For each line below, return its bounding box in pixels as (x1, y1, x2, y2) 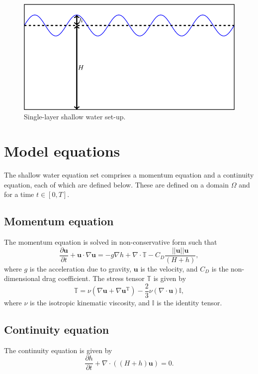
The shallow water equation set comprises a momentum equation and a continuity (4, 170, 254, 180)
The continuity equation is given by (4, 345, 112, 355)
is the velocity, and (140, 263, 198, 274)
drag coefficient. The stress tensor (42, 273, 145, 283)
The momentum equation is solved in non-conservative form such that (4, 237, 217, 247)
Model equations (4, 141, 120, 161)
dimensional (4, 273, 40, 283)
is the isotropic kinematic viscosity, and (30, 297, 150, 307)
